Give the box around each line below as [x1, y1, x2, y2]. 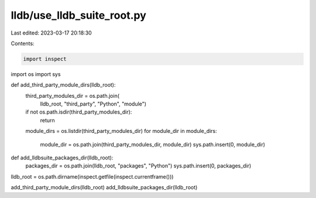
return [40, 117, 55, 124]
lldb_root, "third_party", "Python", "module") [40, 100, 146, 108]
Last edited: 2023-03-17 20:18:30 [11, 29, 92, 36]
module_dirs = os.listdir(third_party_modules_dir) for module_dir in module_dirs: [25, 128, 218, 135]
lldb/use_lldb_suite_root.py [11, 9, 146, 22]
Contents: [11, 40, 35, 47]
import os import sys [11, 70, 61, 77]
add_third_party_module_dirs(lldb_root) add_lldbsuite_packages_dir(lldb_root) [11, 184, 198, 191]
